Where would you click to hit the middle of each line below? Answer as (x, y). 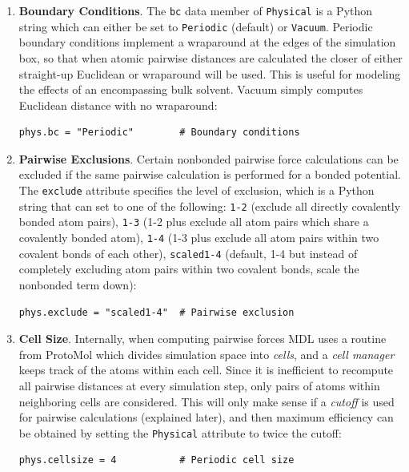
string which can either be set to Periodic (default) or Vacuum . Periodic (196, 26)
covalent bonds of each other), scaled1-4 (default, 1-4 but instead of (188, 253)
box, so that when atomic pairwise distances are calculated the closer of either (211, 57)
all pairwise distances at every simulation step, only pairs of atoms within (199, 385)
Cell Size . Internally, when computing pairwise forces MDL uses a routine (202, 339)
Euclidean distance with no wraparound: (118, 105)
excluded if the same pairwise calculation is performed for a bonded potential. (210, 174)
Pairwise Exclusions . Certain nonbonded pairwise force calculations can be (209, 158)
